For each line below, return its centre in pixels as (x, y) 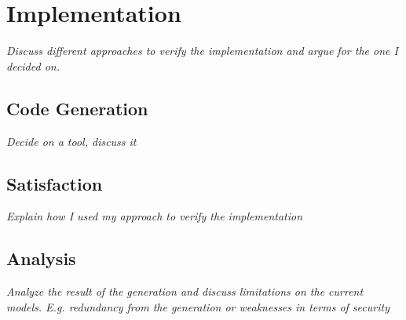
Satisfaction (55, 183)
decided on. (33, 65)
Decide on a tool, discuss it (71, 141)
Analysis (41, 258)
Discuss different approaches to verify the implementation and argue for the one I (202, 51)
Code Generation (77, 108)
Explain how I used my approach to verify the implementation (155, 216)
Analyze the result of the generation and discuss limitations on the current (185, 291)
